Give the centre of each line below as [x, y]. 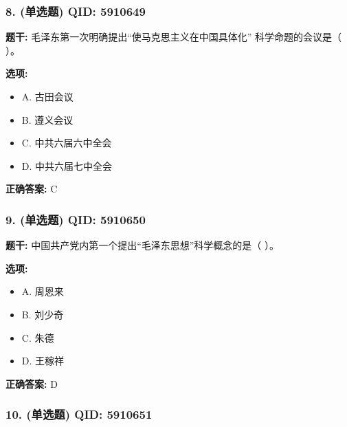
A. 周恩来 [43, 291]
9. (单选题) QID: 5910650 [76, 219]
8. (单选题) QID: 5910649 [76, 11]
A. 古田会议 [47, 96]
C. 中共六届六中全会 [67, 143]
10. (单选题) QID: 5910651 [79, 414]
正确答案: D [32, 383]
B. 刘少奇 [43, 314]
